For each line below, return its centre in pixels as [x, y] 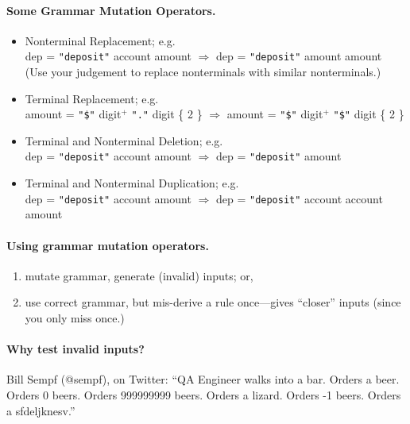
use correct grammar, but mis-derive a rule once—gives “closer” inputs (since [213, 302]
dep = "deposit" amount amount [299, 56]
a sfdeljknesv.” [41, 410]
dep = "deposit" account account [299, 198]
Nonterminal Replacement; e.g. [100, 40]
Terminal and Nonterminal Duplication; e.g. [132, 183]
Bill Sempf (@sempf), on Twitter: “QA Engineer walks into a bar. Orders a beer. [203, 379]
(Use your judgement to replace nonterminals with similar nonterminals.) [203, 72]
